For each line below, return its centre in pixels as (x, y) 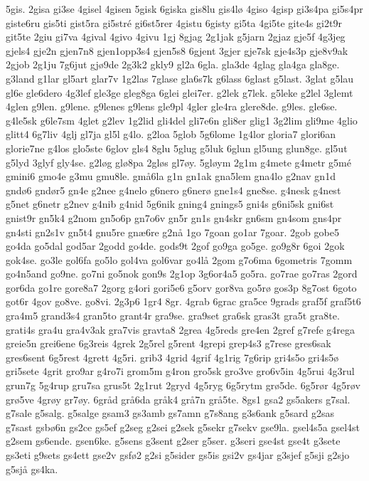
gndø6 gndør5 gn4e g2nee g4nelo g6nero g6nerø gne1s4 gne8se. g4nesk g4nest (173, 190)
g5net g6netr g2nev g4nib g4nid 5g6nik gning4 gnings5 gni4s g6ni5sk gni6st (170, 204)
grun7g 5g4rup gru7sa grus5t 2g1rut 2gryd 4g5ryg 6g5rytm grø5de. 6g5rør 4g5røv (183, 385)
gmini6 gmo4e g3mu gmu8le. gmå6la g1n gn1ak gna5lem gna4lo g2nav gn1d (171, 176)
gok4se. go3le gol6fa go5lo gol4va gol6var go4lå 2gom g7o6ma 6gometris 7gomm (179, 259)
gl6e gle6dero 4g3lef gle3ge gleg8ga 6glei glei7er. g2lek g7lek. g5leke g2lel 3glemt (180, 92)
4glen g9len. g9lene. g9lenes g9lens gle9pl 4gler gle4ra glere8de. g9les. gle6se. (172, 106)
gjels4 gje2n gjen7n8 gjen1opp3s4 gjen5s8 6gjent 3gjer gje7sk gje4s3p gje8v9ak (177, 50)
